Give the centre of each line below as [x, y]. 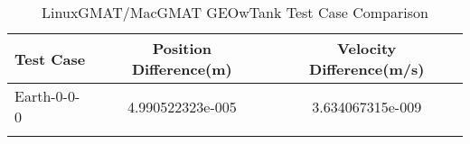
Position [182, 48]
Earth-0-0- [47, 96]
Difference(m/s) [367, 69]
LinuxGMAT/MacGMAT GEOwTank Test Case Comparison [235, 12]
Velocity [367, 48]
